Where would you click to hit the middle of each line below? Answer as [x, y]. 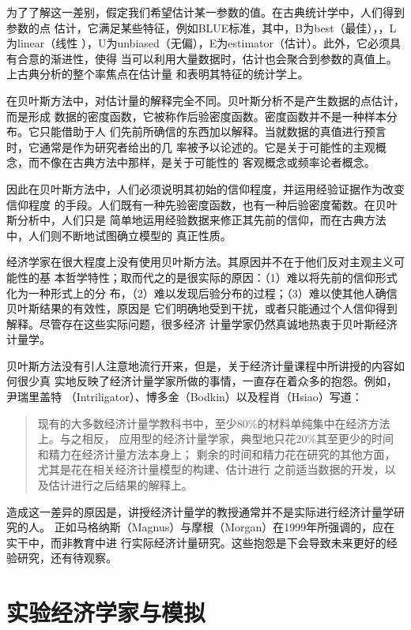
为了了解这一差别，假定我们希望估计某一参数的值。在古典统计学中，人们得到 [205, 12]
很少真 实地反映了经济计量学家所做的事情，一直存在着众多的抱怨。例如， [207, 381]
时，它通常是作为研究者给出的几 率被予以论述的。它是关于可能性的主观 [191, 146]
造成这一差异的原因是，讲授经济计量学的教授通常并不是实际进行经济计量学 [200, 511]
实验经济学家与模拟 [106, 612]
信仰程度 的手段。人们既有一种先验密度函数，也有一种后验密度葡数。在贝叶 [202, 204]
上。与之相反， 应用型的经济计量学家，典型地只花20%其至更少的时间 [216, 439]
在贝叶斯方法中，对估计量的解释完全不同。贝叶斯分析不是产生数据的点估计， [205, 100]
